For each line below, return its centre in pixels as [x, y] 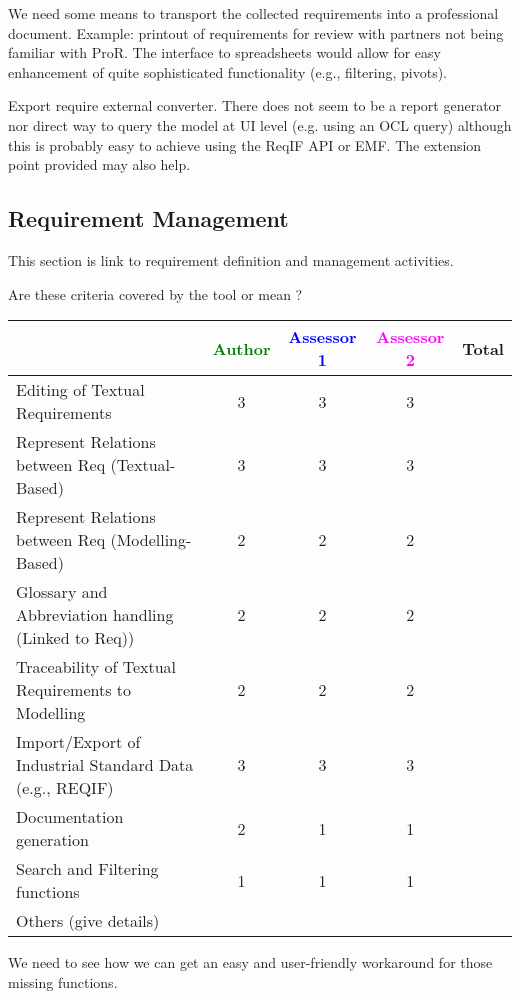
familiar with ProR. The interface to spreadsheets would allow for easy [224, 52]
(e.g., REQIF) [65, 788]
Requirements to [74, 690]
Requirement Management [148, 218]
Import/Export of [78, 742]
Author [241, 348]
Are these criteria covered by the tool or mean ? [155, 293]
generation [52, 840]
